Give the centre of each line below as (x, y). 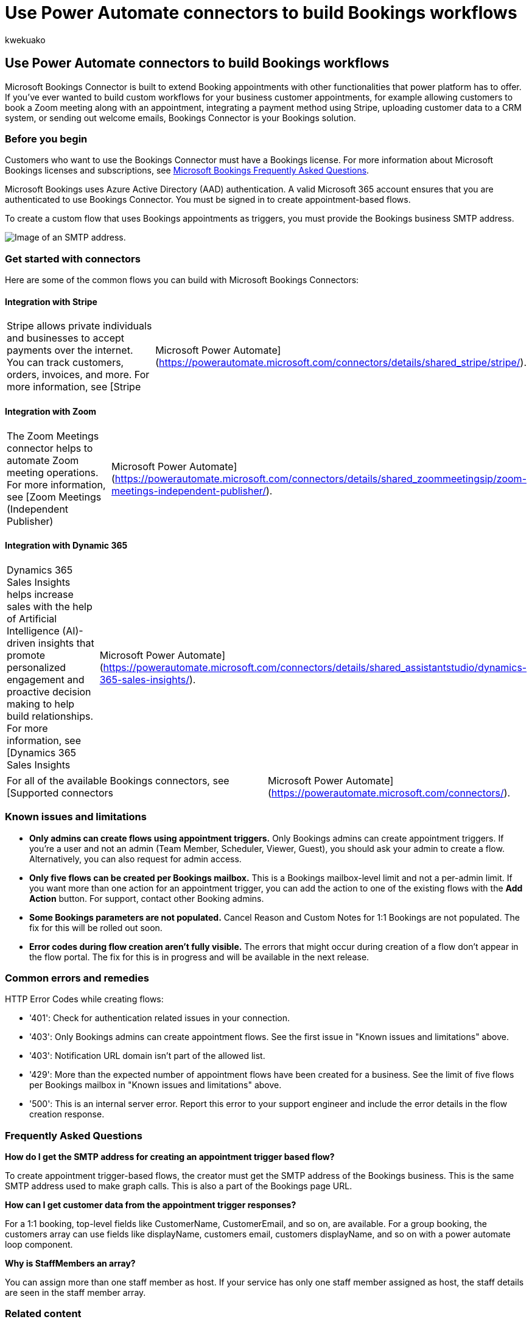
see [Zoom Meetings (54, 497)
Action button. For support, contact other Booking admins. (147, 898)
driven (21, 643)
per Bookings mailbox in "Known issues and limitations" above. (156, 1085)
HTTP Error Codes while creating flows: (84, 999)
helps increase (40, 594)
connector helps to (50, 448)
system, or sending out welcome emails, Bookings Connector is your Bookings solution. (180, 118)
